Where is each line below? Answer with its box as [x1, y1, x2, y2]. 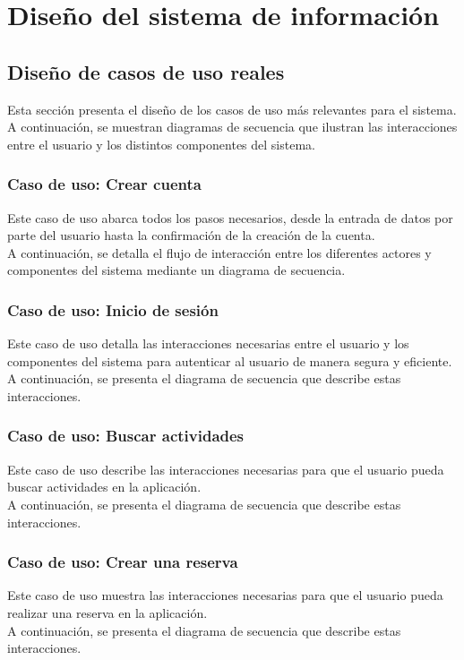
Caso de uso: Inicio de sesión [7, 298, 219, 321]
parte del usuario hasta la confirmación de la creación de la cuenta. [7, 226, 375, 244]
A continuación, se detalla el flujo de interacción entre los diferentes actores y [7, 243, 432, 261]
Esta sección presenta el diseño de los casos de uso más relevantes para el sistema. [7, 99, 457, 118]
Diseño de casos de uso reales [7, 57, 285, 85]
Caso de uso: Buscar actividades [7, 424, 245, 447]
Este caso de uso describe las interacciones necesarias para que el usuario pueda [7, 459, 444, 478]
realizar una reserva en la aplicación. [7, 603, 208, 621]
